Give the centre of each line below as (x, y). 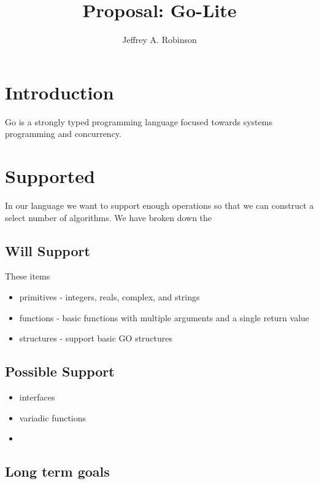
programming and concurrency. (63, 134)
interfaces (37, 396)
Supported (50, 176)
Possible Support (60, 371)
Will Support (48, 250)
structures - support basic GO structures (96, 338)
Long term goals (57, 471)
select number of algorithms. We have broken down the (109, 217)
